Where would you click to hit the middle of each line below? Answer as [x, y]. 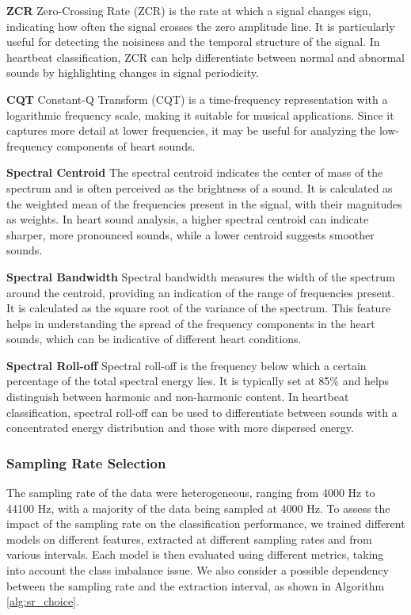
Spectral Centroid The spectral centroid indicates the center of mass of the [195, 172]
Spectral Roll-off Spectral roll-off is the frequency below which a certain [186, 365]
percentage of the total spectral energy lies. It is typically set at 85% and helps [198, 381]
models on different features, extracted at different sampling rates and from [189, 539]
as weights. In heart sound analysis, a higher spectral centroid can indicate [188, 219]
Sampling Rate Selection [86, 462]
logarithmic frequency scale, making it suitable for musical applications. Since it [200, 115]
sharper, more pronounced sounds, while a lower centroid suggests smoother [190, 234]
